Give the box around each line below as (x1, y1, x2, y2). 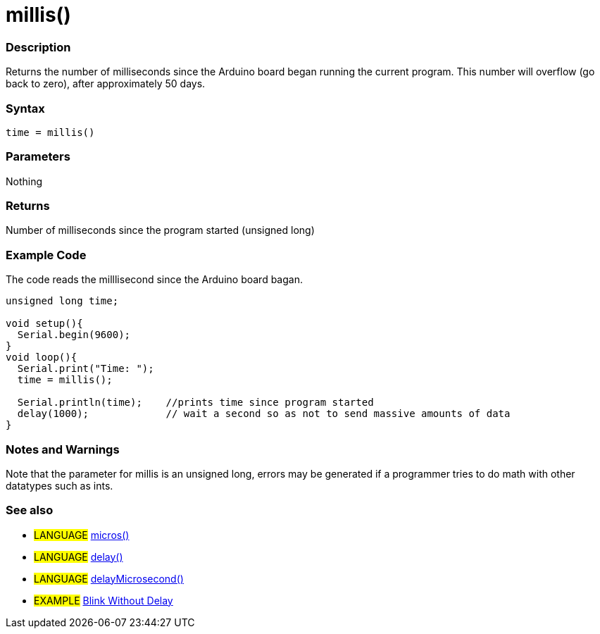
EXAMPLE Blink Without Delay (34, 594, 173, 607)
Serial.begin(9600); (17, 329, 131, 341)
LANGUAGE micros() (34, 528, 130, 541)
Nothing (6, 175, 43, 187)
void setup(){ (6, 318, 83, 330)
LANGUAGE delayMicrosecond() (34, 572, 184, 585)
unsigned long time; (6, 295, 119, 307)
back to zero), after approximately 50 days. (6, 77, 206, 90)
